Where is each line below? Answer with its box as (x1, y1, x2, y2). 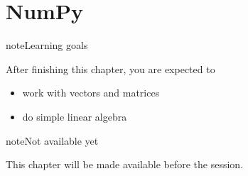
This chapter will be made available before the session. (6, 157, 244, 172)
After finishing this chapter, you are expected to (6, 61, 215, 76)
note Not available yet (6, 133, 99, 148)
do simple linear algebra (22, 109, 127, 123)
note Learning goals (6, 38, 88, 53)
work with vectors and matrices (22, 85, 160, 100)
